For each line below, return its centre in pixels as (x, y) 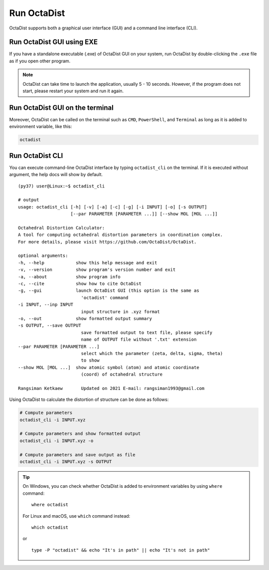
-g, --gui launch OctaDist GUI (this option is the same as (109, 291)
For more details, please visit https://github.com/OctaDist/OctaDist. (107, 242)
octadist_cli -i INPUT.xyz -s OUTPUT (66, 462)
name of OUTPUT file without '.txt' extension (139, 340)
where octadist (50, 505)
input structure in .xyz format (121, 311)
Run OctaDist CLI (36, 155)
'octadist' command (105, 297)
